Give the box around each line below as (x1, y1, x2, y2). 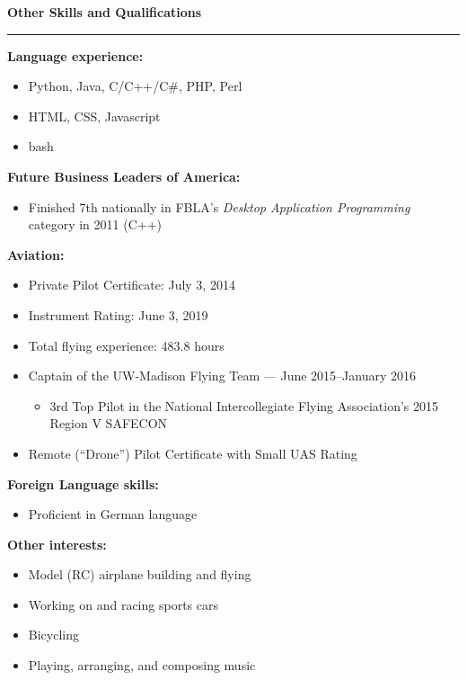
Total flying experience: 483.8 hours (28, 336, 225, 354)
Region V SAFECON (49, 414, 168, 433)
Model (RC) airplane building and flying (28, 565, 251, 584)
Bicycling (28, 625, 79, 644)
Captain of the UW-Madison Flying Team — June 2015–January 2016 (28, 366, 417, 385)
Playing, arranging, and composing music (28, 656, 256, 675)
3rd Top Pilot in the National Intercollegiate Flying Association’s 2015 (49, 396, 438, 415)
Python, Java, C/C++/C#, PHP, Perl (28, 76, 242, 95)
